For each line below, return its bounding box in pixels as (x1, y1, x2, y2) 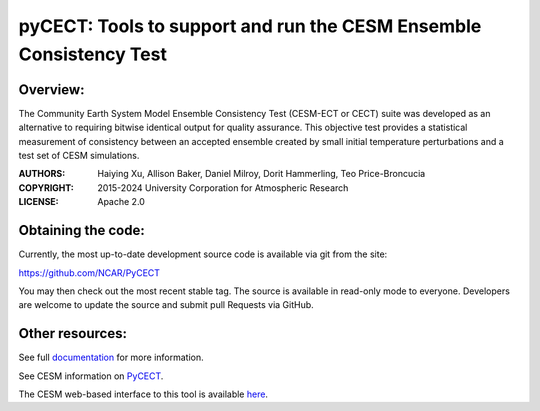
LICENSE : (18, 196, 59, 208)
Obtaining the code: (18, 222, 145, 239)
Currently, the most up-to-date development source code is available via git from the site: (18, 248, 388, 260)
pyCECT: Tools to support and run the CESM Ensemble (18, 15, 482, 37)
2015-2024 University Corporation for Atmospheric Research (97, 181, 349, 194)
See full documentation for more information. (18, 351, 204, 364)
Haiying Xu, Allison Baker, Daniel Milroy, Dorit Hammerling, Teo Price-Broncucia (97, 168, 426, 180)
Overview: (18, 81, 85, 98)
